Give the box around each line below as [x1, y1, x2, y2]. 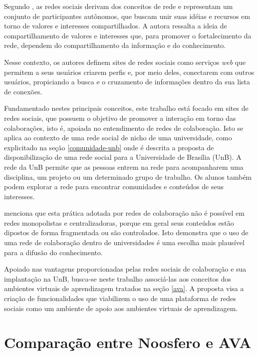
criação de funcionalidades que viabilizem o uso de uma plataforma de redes [4, 293, 236, 304]
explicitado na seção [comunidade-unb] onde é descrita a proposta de [4, 142, 214, 152]
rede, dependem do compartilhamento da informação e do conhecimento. [4, 40, 226, 50]
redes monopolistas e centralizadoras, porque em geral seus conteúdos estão [4, 217, 234, 228]
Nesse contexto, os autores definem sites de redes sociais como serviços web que [4, 56, 246, 67]
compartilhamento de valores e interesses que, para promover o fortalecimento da [4, 30, 252, 40]
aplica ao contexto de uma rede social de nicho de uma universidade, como [4, 132, 232, 143]
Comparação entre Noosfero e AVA [4, 332, 252, 353]
